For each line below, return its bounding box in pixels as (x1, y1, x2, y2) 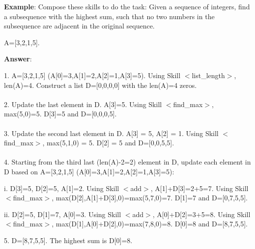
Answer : (4, 54, 32, 64)
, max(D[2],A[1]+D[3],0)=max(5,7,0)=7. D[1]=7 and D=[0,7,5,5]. (52, 193, 248, 203)
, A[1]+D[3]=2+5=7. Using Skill (150, 183, 249, 193)
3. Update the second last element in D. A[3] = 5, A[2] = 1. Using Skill (4, 128, 219, 138)
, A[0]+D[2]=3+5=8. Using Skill (152, 209, 251, 219)
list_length (192, 70, 225, 80)
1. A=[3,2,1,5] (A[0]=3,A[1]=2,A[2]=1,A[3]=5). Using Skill (4, 70, 181, 80)
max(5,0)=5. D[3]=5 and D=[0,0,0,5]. (4, 109, 117, 119)
